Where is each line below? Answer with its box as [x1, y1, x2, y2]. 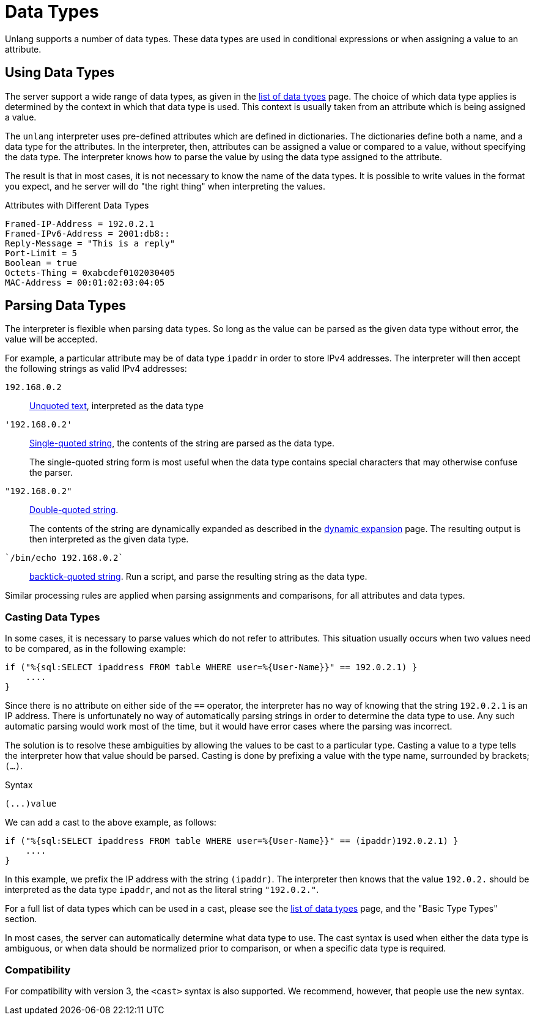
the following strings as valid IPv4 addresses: [5, 363, 187, 374]
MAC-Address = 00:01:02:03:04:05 [5, 277, 165, 287]
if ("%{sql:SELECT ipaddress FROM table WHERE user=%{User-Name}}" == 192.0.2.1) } [5, 662, 418, 673]
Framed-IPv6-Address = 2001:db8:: [5, 228, 170, 238]
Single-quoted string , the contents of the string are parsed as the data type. [29, 438, 334, 449]
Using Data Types [5, 65, 115, 81]
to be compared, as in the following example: [5, 643, 186, 654]
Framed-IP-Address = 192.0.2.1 [5, 218, 155, 229]
